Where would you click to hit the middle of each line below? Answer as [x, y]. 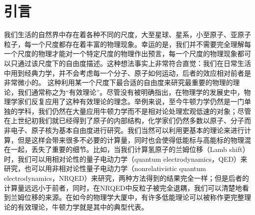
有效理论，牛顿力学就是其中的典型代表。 [83, 206]
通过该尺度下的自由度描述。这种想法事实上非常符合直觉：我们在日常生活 [134, 63]
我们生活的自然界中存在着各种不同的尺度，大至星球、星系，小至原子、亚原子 [127, 34]
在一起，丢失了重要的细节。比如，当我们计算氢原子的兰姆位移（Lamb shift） [127, 149]
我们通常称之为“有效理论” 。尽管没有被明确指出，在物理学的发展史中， [131, 92]
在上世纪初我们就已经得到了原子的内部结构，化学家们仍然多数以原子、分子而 [127, 120]
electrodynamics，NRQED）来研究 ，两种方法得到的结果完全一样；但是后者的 [127, 178]
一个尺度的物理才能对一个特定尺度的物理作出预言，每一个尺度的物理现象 [121, 54]
